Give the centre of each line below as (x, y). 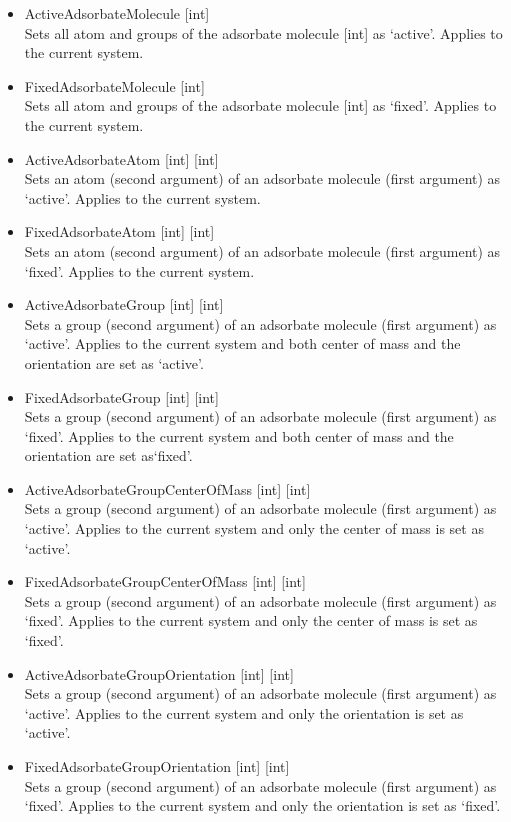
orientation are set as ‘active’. (114, 362)
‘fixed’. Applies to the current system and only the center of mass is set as (251, 620)
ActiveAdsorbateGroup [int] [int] (124, 304)
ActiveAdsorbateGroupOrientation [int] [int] (159, 673)
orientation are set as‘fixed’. (108, 455)
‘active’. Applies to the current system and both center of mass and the (242, 343)
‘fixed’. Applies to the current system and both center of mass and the (239, 435)
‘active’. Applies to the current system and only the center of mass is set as (254, 528)
